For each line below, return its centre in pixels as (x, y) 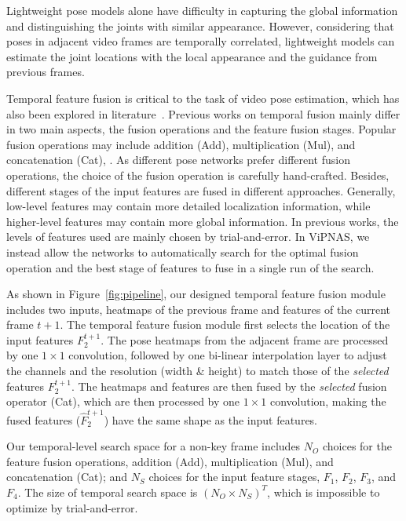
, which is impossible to (324, 492)
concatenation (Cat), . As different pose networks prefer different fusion (178, 160)
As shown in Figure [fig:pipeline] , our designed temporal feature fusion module (196, 294)
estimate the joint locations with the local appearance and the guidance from (192, 56)
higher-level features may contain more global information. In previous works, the (203, 221)
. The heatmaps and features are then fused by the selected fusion (229, 386)
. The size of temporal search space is (108, 492)
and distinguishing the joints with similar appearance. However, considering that (200, 26)
